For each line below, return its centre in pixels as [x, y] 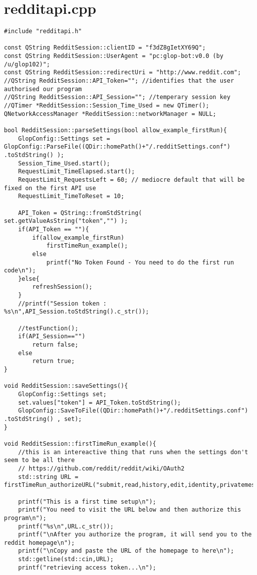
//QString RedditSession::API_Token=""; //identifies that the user [119, 81]
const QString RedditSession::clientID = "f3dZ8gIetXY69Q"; [105, 48]
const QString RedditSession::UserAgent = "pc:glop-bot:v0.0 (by [114, 56]
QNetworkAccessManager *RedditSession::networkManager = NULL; [110, 114]
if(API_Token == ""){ [53, 229]
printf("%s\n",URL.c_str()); [66, 526]
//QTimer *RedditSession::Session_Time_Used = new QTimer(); [107, 106]
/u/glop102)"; [27, 64]
